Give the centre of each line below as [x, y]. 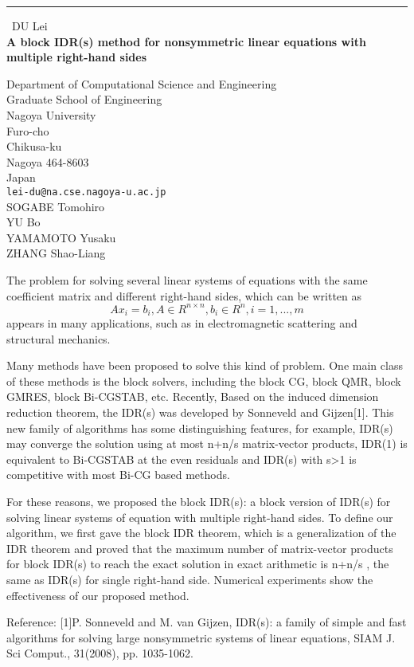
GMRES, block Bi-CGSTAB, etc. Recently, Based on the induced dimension [193, 396]
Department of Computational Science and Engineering [142, 83]
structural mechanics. [59, 338]
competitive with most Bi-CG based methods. [118, 475]
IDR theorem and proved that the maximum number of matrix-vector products [200, 548]
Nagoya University [51, 114]
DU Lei [30, 26]
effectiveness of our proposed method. [98, 595]
